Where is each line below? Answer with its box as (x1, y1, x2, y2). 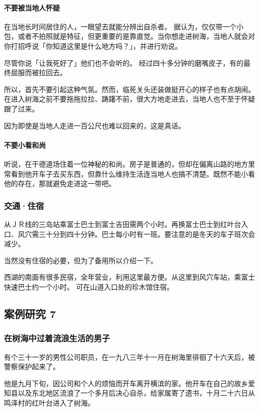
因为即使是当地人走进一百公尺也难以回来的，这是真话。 (4, 120, 185, 130)
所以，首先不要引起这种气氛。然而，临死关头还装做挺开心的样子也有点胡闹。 (4, 84, 255, 94)
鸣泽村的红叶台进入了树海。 (4, 397, 95, 408)
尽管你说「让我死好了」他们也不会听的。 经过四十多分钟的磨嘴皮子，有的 (4, 57, 244, 68)
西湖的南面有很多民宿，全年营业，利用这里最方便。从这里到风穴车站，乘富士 (4, 272, 255, 282)
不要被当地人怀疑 (4, 2, 60, 12)
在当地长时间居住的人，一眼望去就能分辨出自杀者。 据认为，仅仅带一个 (4, 21, 237, 31)
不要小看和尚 (4, 139, 46, 150)
